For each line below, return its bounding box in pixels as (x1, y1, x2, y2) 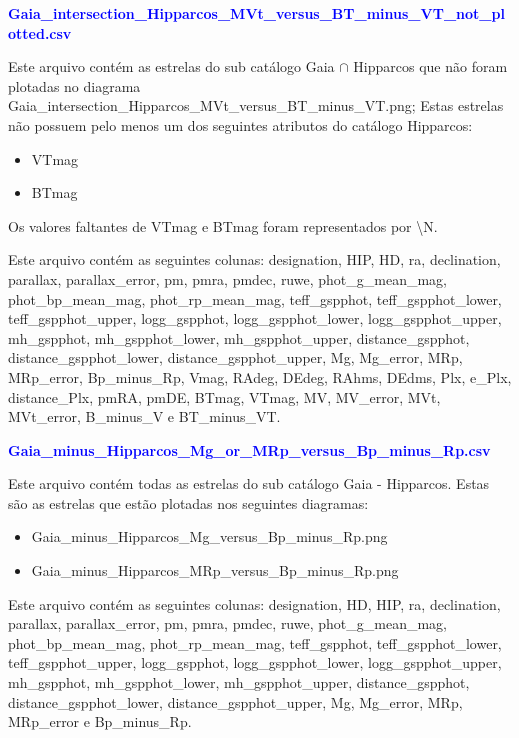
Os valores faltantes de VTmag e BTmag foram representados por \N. (8, 215, 438, 236)
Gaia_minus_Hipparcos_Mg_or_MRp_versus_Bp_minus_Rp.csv (8, 439, 491, 460)
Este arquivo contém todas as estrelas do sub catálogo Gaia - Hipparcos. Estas (8, 473, 490, 494)
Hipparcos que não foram (353, 56, 508, 77)
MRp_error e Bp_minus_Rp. (8, 711, 192, 732)
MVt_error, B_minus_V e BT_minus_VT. (8, 406, 281, 427)
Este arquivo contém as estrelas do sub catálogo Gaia (8, 56, 335, 77)
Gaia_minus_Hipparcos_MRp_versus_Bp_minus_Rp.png (31, 560, 399, 581)
